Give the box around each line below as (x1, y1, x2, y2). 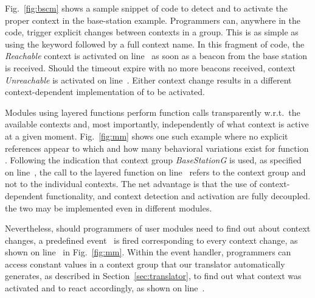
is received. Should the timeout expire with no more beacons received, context (5, 61, 296, 74)
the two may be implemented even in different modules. (5, 201, 212, 214)
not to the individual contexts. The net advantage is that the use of (5, 177, 257, 190)
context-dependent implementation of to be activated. (5, 85, 205, 98)
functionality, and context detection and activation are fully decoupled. (46, 189, 311, 202)
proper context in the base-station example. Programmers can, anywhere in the (5, 13, 300, 26)
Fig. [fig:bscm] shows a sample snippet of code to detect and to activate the (5, 2, 288, 14)
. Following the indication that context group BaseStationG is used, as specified (5, 154, 302, 166)
